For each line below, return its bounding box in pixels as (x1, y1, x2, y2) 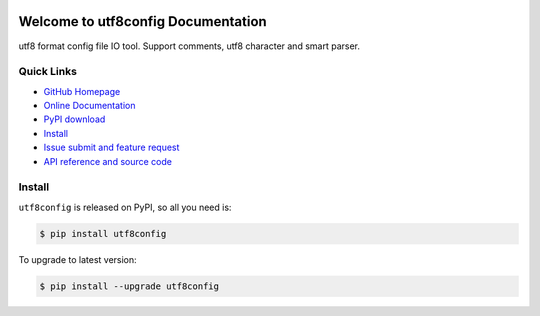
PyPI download (43, 113, 106, 125)
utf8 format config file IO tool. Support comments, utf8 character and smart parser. (18, 40, 360, 52)
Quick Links (18, 65, 77, 79)
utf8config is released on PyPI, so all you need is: (18, 201, 232, 213)
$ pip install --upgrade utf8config (39, 280, 220, 292)
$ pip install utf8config (39, 228, 167, 239)
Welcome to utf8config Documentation (18, 13, 267, 30)
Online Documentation (43, 100, 136, 112)
